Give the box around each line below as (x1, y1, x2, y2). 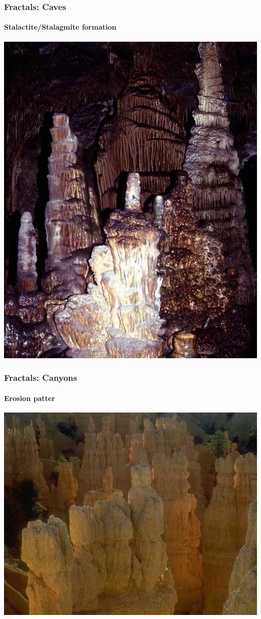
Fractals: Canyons (4, 371, 77, 384)
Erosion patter (4, 392, 55, 403)
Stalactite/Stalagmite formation (4, 22, 116, 32)
